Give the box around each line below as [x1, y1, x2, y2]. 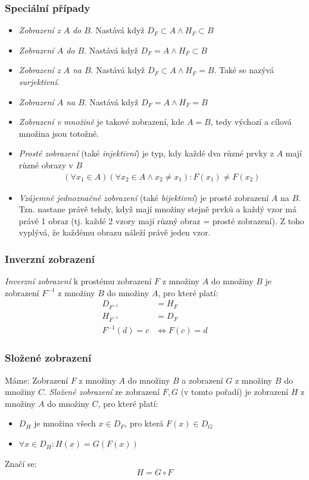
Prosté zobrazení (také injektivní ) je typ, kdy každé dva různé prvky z [18, 147, 274, 159]
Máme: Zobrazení [5, 374, 68, 386]
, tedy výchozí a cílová [210, 115, 292, 128]
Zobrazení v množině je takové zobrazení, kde [18, 115, 185, 128]
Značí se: [5, 457, 37, 469]
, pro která [124, 417, 164, 429]
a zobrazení [182, 374, 223, 386]
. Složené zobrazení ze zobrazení [44, 385, 160, 398]
